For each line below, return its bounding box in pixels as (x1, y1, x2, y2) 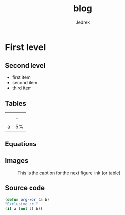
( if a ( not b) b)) (5, 206, 43, 211)
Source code (5, 184, 45, 192)
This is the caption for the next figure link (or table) (17, 170, 121, 176)
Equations (5, 140, 37, 148)
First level (5, 41, 46, 53)
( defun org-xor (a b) (5, 197, 50, 202)
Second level (5, 61, 46, 70)
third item (12, 85, 32, 91)
